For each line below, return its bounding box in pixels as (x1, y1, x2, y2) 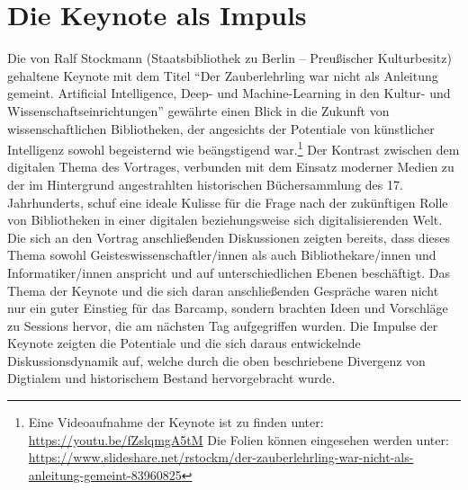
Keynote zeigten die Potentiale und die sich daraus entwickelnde (7, 334, 361, 352)
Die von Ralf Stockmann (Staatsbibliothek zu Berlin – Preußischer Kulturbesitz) (7, 49, 452, 67)
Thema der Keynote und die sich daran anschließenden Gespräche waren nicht (7, 281, 439, 299)
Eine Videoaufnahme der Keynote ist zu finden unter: (28, 413, 324, 432)
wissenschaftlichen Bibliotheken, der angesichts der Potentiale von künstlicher (7, 119, 435, 138)
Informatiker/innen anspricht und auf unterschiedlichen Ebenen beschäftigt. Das (7, 263, 451, 281)
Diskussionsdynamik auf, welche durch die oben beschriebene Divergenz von (7, 351, 426, 370)
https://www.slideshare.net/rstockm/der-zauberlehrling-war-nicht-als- (28, 448, 414, 467)
